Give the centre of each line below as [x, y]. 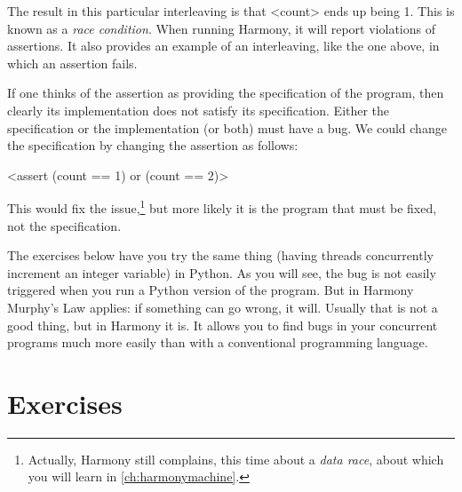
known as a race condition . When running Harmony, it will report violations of [221, 28]
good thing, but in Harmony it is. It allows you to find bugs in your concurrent [223, 325]
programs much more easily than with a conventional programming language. [218, 342]
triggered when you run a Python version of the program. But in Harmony [211, 290]
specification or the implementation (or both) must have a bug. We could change [227, 127]
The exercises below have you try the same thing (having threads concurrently [220, 255]
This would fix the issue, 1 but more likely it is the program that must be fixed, [222, 206]
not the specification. [64, 225]
